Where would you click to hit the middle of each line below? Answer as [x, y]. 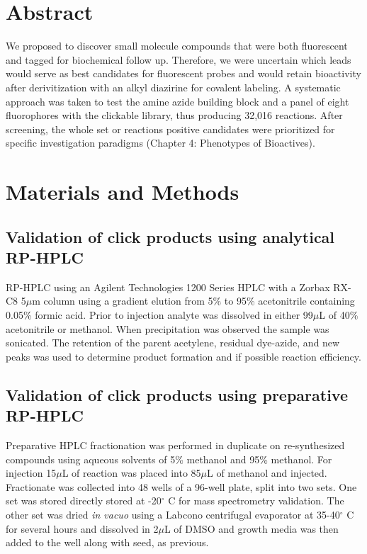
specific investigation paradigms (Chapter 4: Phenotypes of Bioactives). [160, 143]
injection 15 [31, 473]
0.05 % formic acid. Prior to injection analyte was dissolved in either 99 [159, 315]
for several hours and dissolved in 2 [82, 528]
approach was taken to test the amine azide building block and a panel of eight [177, 101]
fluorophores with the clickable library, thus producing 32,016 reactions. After [174, 115]
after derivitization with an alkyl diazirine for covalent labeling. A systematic [173, 87]
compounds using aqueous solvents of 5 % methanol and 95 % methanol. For [169, 459]
